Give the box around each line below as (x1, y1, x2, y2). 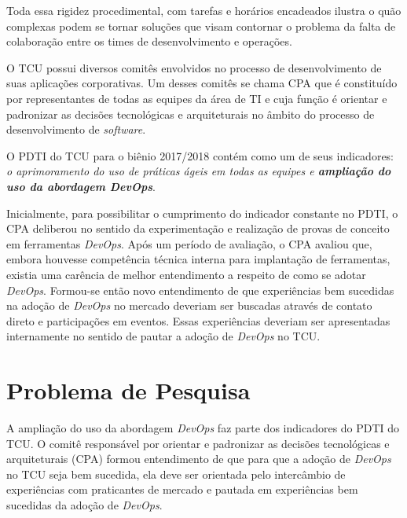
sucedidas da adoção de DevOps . (6, 496, 163, 512)
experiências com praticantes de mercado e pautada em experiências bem (6, 481, 358, 498)
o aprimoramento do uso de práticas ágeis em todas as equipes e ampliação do (6, 163, 391, 179)
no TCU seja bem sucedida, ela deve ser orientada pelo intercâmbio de (6, 465, 346, 482)
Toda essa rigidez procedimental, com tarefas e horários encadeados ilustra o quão (6, 2, 401, 18)
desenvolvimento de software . (6, 121, 146, 138)
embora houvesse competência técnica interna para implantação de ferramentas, (6, 251, 390, 267)
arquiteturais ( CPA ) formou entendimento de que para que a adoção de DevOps (6, 450, 391, 467)
